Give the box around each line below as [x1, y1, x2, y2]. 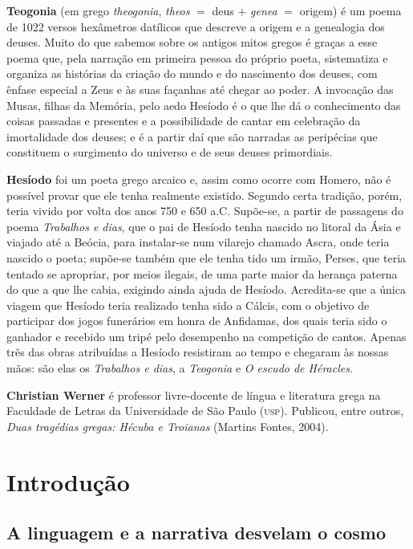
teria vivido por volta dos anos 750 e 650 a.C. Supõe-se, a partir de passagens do [6, 202, 403, 219]
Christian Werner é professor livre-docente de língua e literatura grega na [6, 386, 381, 403]
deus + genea [212, 2, 277, 18]
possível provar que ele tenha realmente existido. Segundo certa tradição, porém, [6, 186, 403, 203]
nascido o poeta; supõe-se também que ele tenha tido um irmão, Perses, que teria [6, 249, 407, 266]
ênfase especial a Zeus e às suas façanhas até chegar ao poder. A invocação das [6, 80, 394, 97]
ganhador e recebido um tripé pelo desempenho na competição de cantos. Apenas [6, 327, 407, 344]
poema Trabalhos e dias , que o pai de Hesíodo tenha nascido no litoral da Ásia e [6, 218, 401, 234]
